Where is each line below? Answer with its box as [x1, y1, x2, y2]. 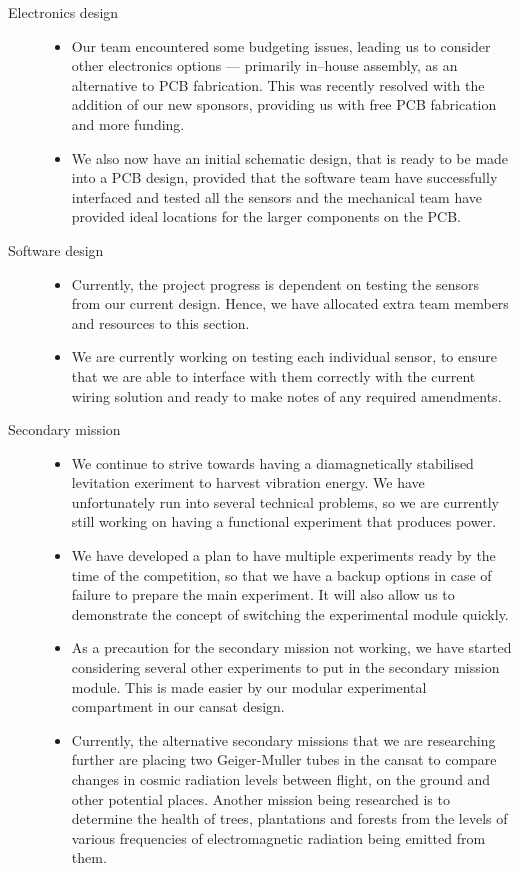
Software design [8, 239, 104, 260]
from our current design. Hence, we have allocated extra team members [71, 293, 509, 314]
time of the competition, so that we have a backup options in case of [71, 564, 492, 585]
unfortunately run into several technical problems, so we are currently [71, 491, 499, 512]
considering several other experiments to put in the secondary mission [71, 657, 500, 678]
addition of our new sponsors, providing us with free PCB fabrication [71, 94, 497, 115]
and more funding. [71, 113, 185, 134]
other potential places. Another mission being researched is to [71, 788, 450, 809]
